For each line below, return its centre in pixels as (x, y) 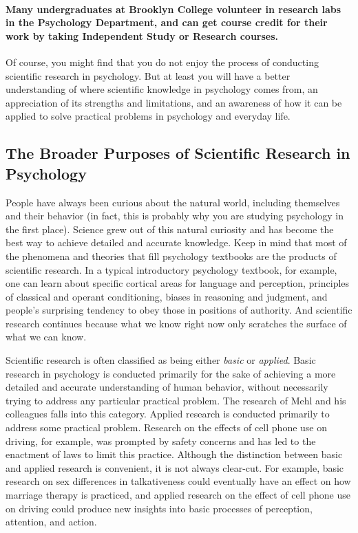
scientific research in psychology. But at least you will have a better (148, 75)
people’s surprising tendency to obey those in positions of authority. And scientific (179, 310)
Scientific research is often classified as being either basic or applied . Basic (161, 360)
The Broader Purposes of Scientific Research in (178, 153)
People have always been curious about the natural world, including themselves (173, 202)
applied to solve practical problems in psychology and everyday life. (148, 116)
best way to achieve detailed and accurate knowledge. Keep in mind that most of (176, 242)
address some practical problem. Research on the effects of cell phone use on (167, 427)
